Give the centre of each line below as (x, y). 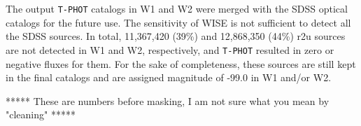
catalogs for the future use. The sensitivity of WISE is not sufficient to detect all (178, 22)
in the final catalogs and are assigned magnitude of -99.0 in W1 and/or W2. (169, 77)
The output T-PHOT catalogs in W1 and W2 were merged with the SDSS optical (177, 8)
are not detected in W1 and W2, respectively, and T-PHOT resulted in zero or (170, 49)
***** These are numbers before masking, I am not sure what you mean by (168, 100)
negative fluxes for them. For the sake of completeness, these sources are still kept (181, 63)
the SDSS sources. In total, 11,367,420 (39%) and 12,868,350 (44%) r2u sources (176, 36)
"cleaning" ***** (41, 114)
